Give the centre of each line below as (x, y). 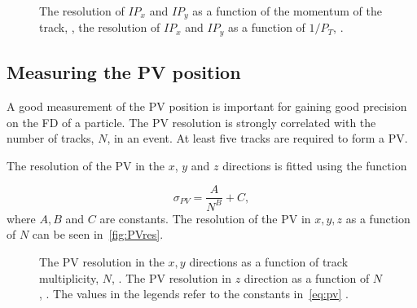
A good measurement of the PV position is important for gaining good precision (207, 106)
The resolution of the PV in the (86, 165)
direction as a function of (307, 277)
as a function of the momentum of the (287, 11)
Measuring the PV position (124, 72)
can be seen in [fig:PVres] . (98, 234)
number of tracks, (50, 138)
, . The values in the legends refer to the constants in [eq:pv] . (194, 294)
